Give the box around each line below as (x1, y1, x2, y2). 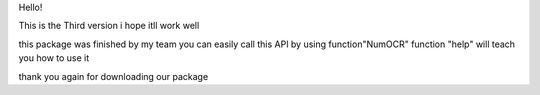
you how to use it (18, 52, 90, 64)
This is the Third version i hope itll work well (18, 20, 200, 32)
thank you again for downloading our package (18, 70, 209, 82)
